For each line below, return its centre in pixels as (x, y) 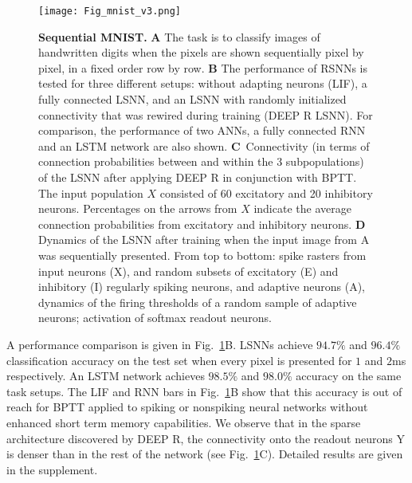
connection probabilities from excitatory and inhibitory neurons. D (202, 224)
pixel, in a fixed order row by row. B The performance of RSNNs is (203, 67)
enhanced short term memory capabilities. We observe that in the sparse (184, 422)
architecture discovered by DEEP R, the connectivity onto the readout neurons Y (206, 438)
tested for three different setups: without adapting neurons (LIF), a (203, 83)
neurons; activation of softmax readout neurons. (155, 318)
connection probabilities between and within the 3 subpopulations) (201, 161)
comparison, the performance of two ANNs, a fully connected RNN (202, 130)
